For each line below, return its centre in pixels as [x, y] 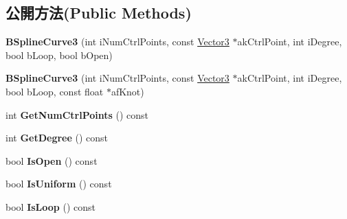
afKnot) [127, 91]
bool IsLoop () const [51, 206]
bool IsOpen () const [52, 160]
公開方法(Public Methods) [99, 13]
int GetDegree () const [57, 138]
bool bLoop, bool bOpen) [59, 55]
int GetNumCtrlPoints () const [77, 114]
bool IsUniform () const [59, 184]
